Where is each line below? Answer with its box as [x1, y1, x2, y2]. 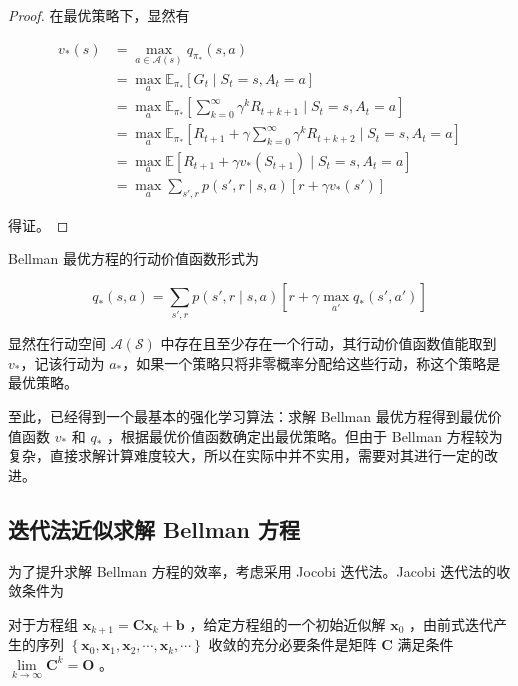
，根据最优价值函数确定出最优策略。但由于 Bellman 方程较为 [107, 425, 503, 446]
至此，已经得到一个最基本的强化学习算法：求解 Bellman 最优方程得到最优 [8, 405, 488, 426]
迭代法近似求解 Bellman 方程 [8, 513, 301, 544]
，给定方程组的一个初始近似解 [189, 613, 386, 634]
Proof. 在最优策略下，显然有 [8, 5, 190, 25]
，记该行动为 [20, 352, 105, 373]
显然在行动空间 [8, 333, 106, 354]
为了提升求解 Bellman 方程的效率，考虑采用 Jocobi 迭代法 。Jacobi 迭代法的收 [8, 560, 511, 581]
